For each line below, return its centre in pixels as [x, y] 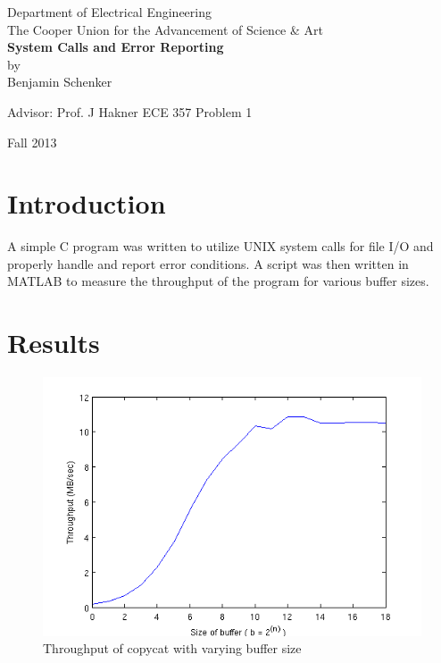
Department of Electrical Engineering [109, 12]
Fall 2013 [32, 142]
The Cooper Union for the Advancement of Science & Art [165, 29]
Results [54, 343]
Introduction [87, 203]
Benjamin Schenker [60, 82]
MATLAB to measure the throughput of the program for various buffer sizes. [218, 281]
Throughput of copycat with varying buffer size [172, 648]
